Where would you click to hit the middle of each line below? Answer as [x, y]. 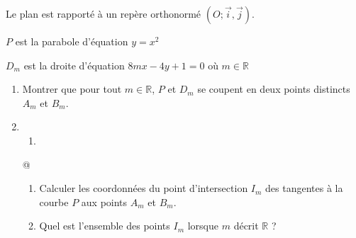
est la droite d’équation [74, 65]
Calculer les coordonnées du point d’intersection [144, 188]
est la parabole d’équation [72, 41]
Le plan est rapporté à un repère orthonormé [104, 13]
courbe [54, 202]
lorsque [203, 226]
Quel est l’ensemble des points [105, 226]
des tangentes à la [304, 188]
